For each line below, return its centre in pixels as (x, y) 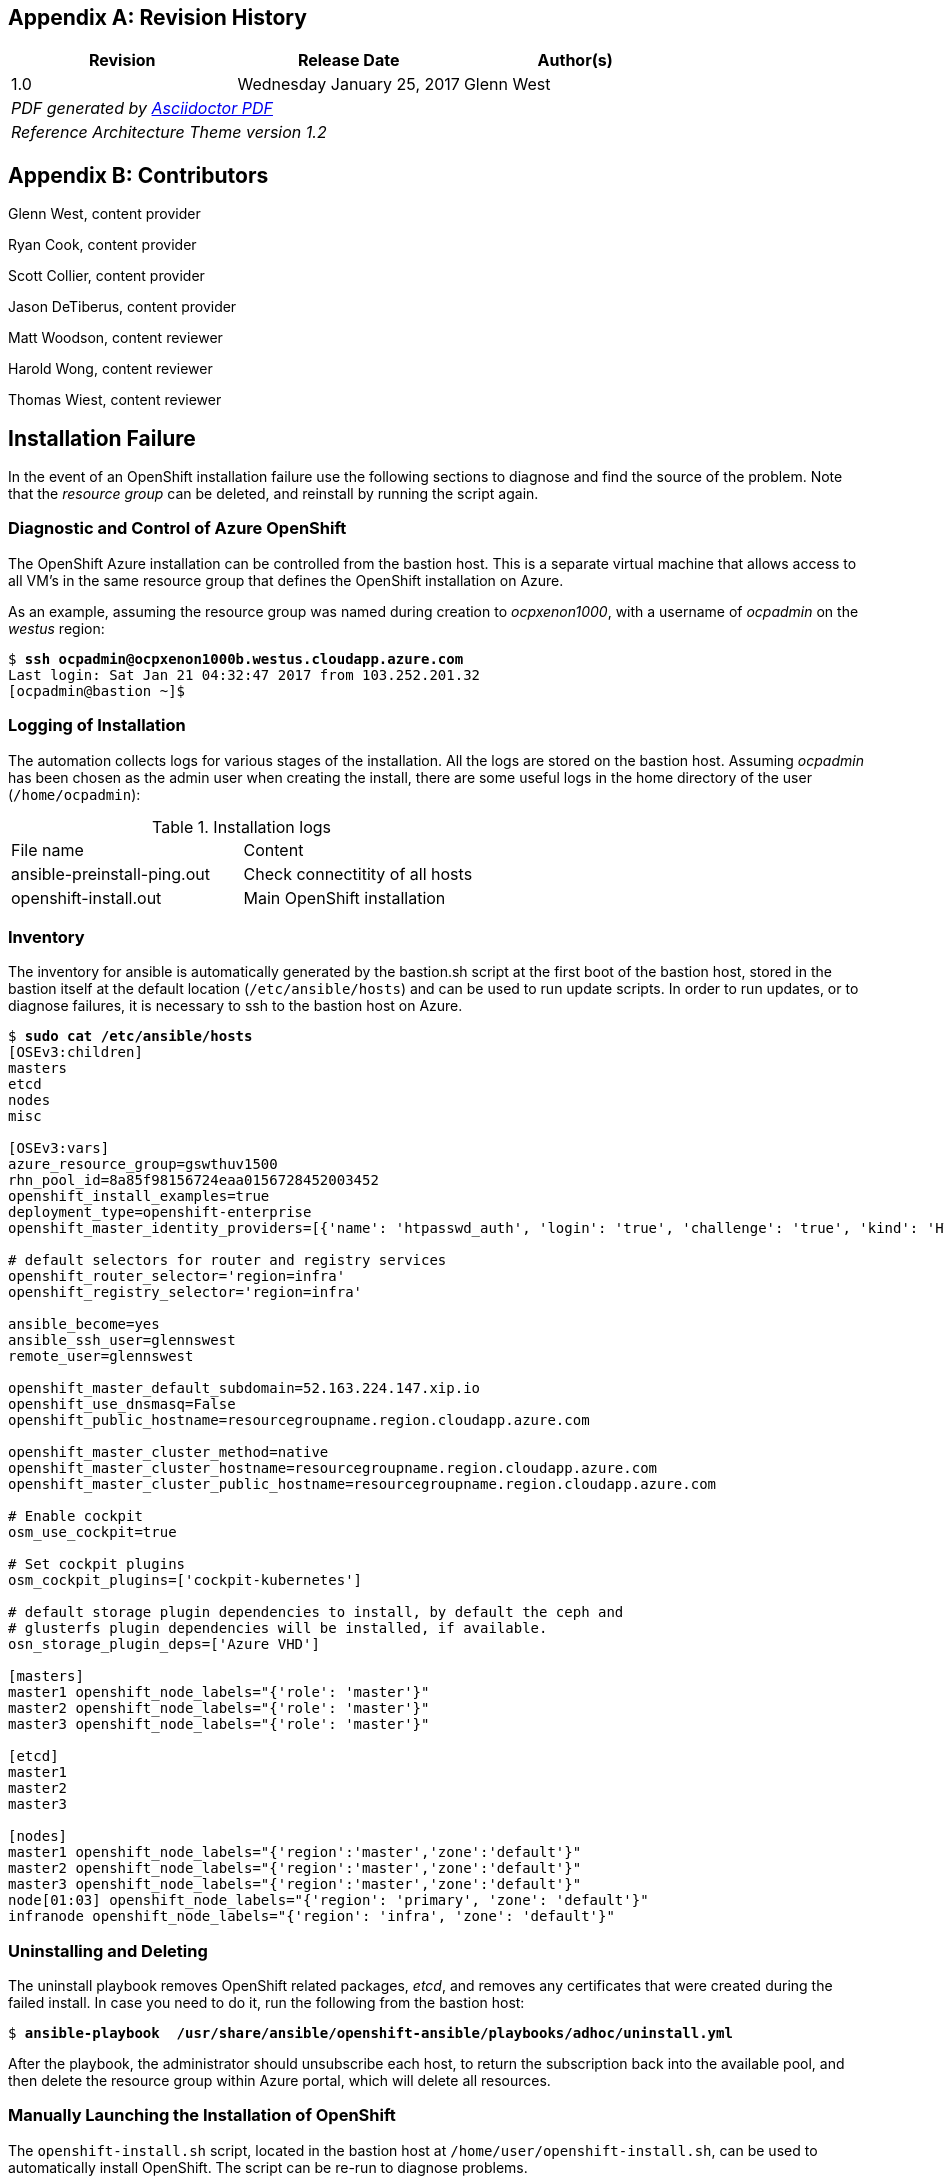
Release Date (348, 60)
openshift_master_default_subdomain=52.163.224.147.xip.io (244, 1388)
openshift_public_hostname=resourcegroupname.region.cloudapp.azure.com (299, 1420)
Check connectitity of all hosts (358, 873)
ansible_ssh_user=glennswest (122, 1340)
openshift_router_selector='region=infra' (177, 1276)
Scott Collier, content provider (106, 276)
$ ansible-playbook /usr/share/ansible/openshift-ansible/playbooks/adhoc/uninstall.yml (370, 2033)
